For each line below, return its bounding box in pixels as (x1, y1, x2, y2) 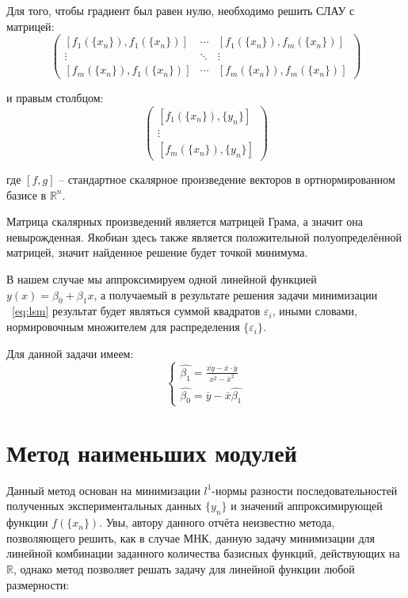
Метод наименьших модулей (6, 436, 297, 468)
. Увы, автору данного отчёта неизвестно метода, (99, 514, 335, 531)
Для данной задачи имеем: (6, 345, 134, 361)
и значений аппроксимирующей (231, 497, 383, 514)
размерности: (6, 576, 70, 592)
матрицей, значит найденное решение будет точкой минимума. (6, 244, 308, 261)
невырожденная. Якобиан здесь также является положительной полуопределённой (6, 228, 402, 245)
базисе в (6, 186, 47, 203)
